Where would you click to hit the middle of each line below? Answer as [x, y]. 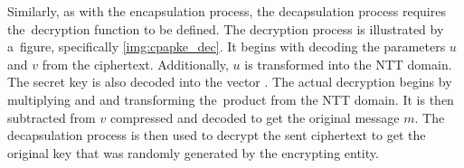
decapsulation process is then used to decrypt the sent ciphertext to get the [217, 135]
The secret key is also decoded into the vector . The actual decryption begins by [230, 82]
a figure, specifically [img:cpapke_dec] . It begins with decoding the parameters [227, 47]
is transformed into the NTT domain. [348, 64]
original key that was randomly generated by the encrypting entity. [193, 152]
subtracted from [52, 117]
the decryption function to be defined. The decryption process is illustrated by [226, 28]
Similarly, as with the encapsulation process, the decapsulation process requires [227, 11]
